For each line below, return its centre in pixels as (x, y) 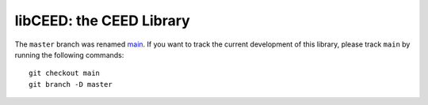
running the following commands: (69, 54)
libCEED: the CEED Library (102, 21)
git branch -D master (71, 84)
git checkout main (65, 73)
